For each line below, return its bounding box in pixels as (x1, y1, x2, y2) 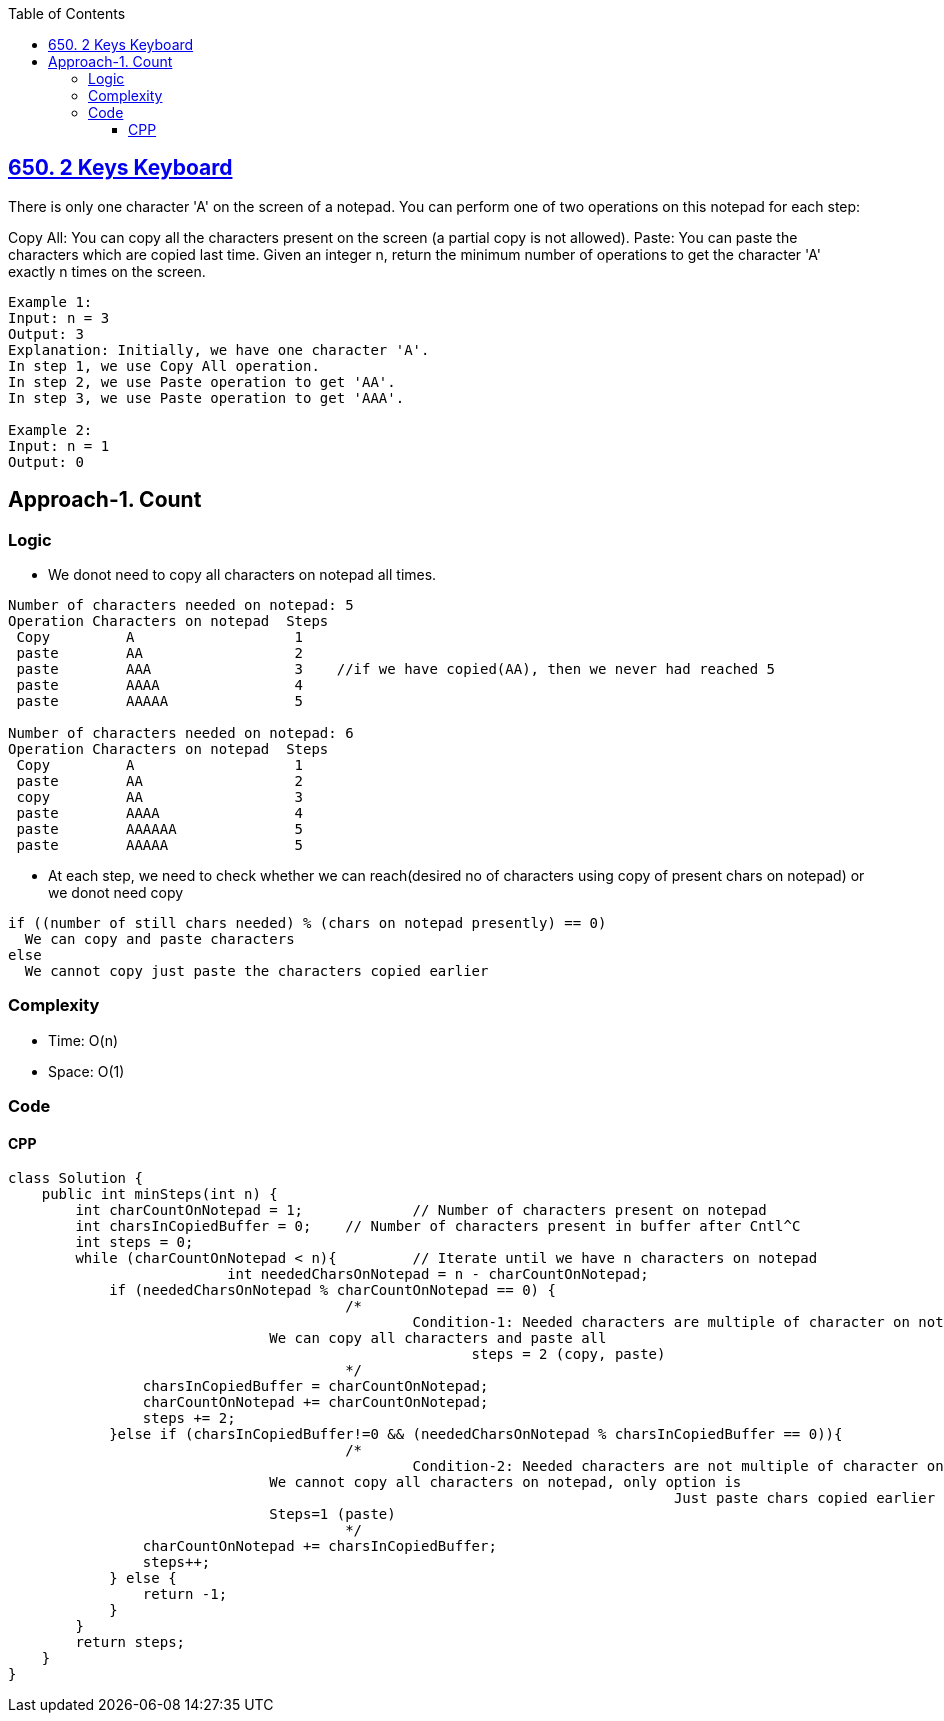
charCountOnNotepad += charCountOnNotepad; (142, 1394, 489, 1411)
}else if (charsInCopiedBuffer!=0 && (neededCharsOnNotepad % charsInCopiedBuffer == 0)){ (109, 1426, 843, 1443)
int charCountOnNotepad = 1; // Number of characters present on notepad (75, 1202, 767, 1219)
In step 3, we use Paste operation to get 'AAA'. (8, 389, 405, 406)
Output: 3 (8, 325, 84, 342)
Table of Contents (8, 5, 126, 22)
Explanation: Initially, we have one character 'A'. (8, 341, 430, 358)
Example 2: (8, 421, 93, 438)
